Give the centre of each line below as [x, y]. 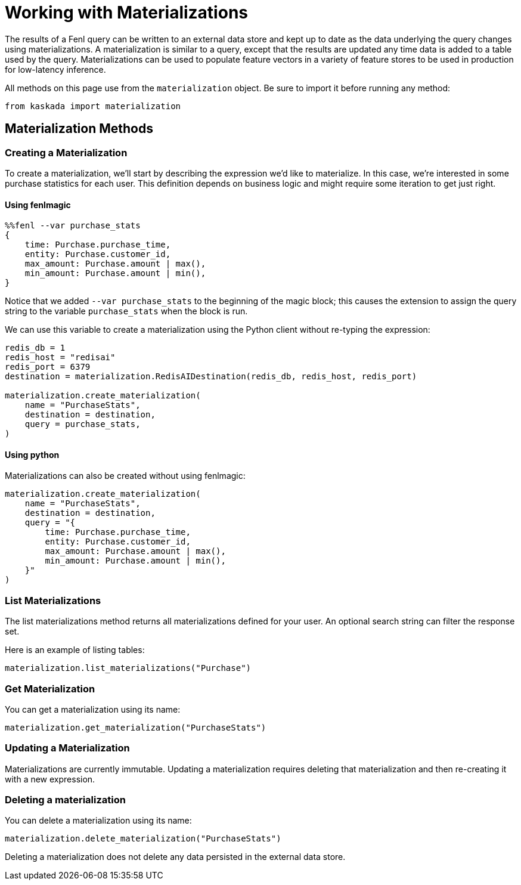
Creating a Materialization [66, 152]
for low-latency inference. [55, 69]
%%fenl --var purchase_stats [73, 226]
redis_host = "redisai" [60, 358]
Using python [32, 454]
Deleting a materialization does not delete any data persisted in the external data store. [175, 857]
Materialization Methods [79, 129]
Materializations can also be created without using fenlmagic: [125, 476]
